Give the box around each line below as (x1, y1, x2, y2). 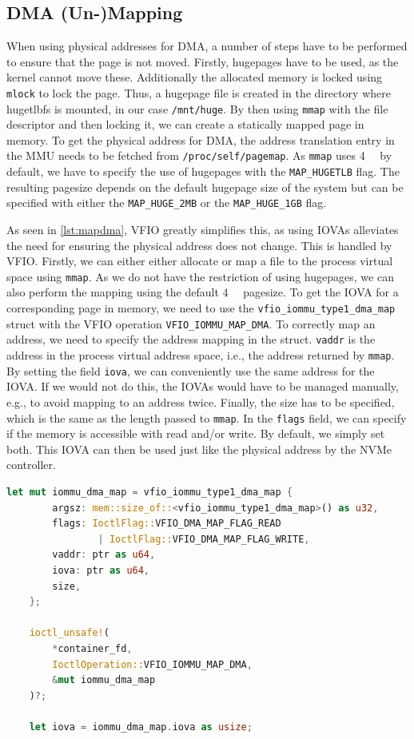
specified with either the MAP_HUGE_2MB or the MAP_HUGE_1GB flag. (6, 194, 327, 211)
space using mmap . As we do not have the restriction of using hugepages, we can (6, 268, 394, 284)
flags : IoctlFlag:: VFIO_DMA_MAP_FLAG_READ (52, 518, 281, 530)
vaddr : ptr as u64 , (52, 549, 156, 561)
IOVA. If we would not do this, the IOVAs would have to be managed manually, (6, 378, 399, 395)
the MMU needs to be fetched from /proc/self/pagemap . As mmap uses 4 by (6, 147, 392, 164)
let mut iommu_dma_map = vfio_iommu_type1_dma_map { (6, 486, 293, 498)
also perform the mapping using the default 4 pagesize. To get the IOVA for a (6, 284, 399, 300)
